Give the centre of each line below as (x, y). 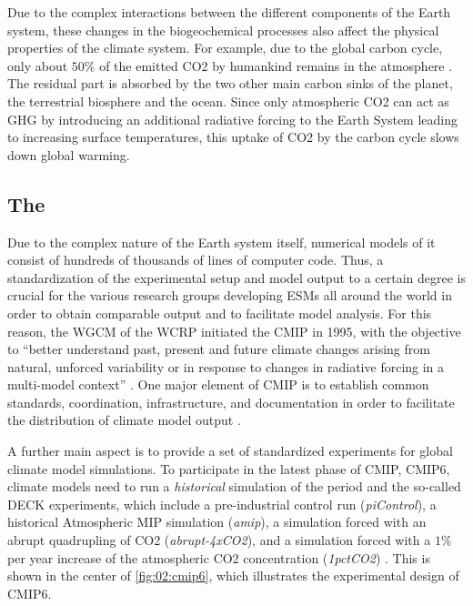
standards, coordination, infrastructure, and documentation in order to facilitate (231, 402)
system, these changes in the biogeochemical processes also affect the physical (223, 30)
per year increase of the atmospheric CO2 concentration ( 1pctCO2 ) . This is (219, 557)
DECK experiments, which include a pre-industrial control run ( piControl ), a (222, 504)
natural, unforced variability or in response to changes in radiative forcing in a (226, 366)
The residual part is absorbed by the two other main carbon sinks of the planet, (230, 83)
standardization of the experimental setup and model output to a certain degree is (237, 277)
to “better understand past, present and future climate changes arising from (219, 349)
